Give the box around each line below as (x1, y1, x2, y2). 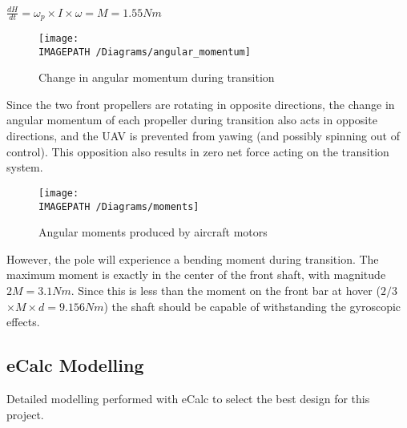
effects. (6, 313, 40, 330)
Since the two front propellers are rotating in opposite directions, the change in (6, 95, 395, 112)
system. (6, 159, 43, 176)
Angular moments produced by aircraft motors (38, 224, 268, 240)
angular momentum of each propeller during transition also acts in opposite (6, 111, 377, 128)
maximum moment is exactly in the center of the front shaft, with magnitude (6, 266, 386, 283)
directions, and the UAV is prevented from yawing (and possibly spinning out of (6, 127, 400, 144)
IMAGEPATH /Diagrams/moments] (38, 200, 199, 212)
